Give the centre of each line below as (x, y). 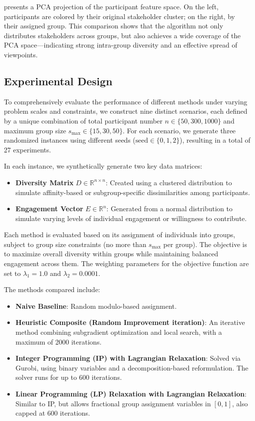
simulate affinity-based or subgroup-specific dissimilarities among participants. (133, 192)
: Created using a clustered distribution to (169, 182)
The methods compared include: (52, 289)
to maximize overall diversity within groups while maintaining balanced (111, 254)
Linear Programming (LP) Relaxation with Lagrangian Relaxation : (131, 394)
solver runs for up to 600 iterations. (69, 377)
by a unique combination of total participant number (83, 120)
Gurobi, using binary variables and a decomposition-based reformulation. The (132, 367)
